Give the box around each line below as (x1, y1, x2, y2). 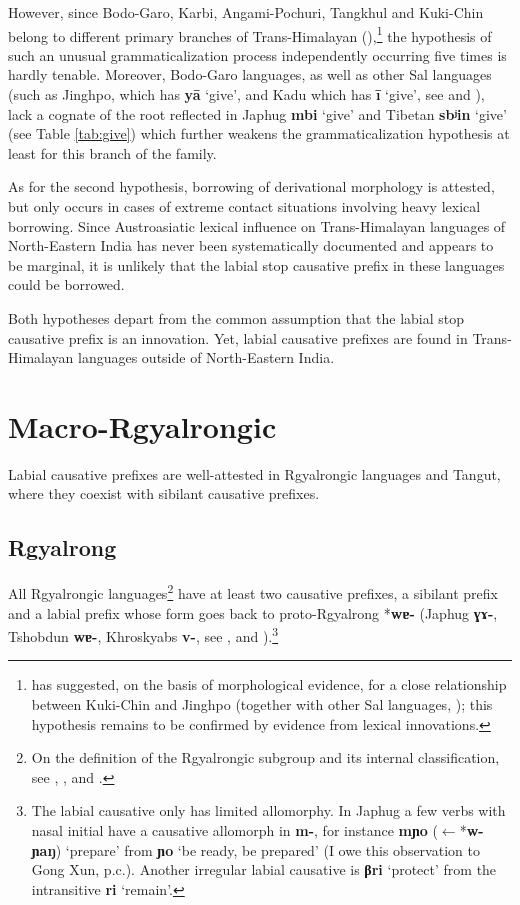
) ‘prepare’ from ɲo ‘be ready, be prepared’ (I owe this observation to (55, 839, 480, 860)
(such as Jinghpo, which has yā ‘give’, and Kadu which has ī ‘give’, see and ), (8, 84, 485, 105)
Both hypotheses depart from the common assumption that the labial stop (8, 307, 465, 328)
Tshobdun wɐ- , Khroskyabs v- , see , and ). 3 (8, 623, 279, 646)
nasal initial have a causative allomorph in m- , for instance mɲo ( (31, 819, 438, 840)
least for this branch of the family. (8, 142, 217, 163)
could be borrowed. (8, 274, 125, 295)
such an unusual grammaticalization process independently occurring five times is (8, 44, 507, 65)
